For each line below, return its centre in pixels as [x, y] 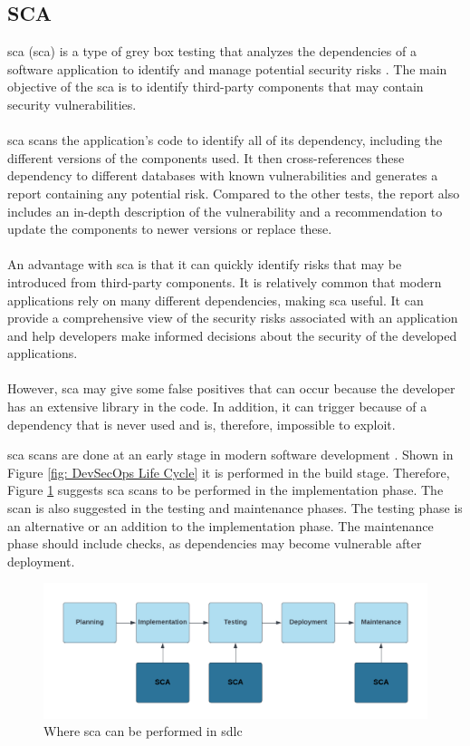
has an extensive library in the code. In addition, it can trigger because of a [217, 407]
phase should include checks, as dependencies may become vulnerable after [215, 543]
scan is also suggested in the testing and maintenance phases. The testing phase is [235, 508]
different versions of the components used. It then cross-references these [206, 157]
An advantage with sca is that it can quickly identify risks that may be [205, 264]
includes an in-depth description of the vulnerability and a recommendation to [225, 211]
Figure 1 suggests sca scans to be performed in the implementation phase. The [225, 490]
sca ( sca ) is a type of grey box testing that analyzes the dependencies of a [212, 51]
